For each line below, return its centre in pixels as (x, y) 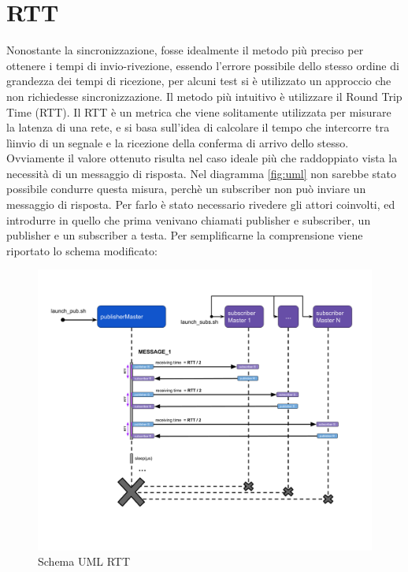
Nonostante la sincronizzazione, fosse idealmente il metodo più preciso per (185, 50)
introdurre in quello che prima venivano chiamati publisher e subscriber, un (189, 219)
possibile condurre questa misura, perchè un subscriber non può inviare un (186, 189)
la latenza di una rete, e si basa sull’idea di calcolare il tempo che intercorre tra (198, 127)
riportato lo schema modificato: (82, 250)
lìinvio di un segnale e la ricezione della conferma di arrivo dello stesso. (178, 142)
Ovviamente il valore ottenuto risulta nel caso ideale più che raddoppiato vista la (202, 158)
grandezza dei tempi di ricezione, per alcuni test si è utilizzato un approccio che (199, 81)
